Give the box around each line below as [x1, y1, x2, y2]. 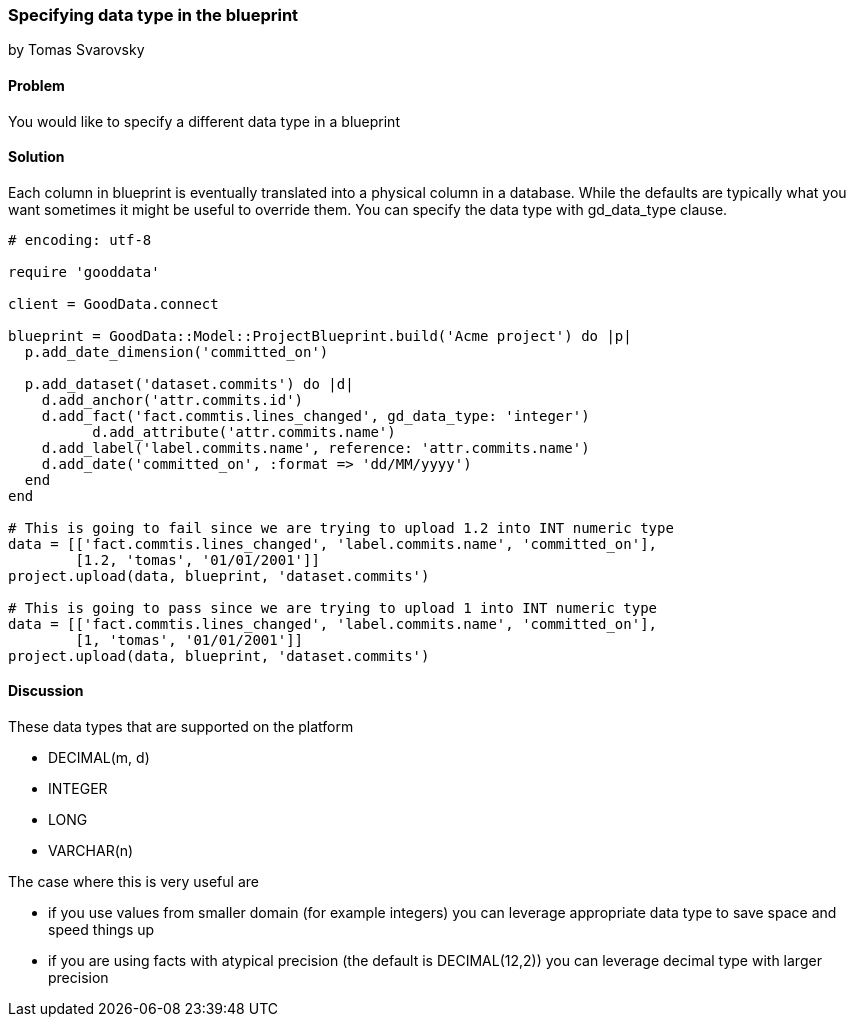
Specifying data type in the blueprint [8, 5, 299, 25]
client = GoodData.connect [8, 295, 219, 312]
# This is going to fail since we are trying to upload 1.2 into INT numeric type [8, 519, 674, 536]
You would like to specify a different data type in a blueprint [8, 112, 400, 130]
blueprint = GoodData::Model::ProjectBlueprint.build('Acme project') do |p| [8, 327, 632, 344]
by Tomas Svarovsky [8, 41, 145, 59]
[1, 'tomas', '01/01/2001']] [75, 631, 304, 648]
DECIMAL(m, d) [48, 749, 150, 767]
